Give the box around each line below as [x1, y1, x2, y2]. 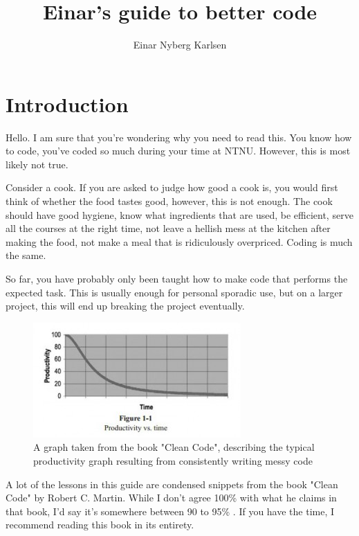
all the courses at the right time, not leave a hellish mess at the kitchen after [6, 221, 331, 235]
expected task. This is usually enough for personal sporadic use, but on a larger [6, 285, 343, 299]
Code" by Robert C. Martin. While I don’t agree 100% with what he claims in [6, 490, 337, 505]
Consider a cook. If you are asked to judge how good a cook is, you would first [6, 180, 338, 195]
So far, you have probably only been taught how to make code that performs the [6, 271, 348, 285]
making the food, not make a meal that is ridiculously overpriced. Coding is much [6, 234, 353, 249]
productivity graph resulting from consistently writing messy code [33, 453, 313, 467]
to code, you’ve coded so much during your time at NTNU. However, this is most [6, 143, 351, 158]
